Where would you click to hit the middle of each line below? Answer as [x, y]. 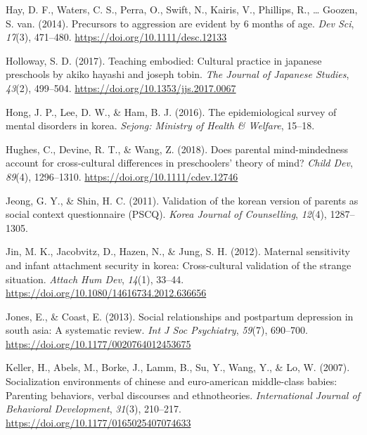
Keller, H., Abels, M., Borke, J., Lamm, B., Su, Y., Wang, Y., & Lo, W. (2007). [178, 367]
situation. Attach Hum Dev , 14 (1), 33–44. [95, 279]
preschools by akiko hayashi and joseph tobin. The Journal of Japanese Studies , [178, 74]
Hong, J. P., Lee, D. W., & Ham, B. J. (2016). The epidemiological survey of [171, 111]
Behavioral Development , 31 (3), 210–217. [94, 409]
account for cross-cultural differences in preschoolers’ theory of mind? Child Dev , [179, 163]
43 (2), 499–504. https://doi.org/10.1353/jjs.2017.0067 [121, 87]
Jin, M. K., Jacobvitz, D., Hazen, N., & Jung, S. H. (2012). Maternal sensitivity [178, 251]
